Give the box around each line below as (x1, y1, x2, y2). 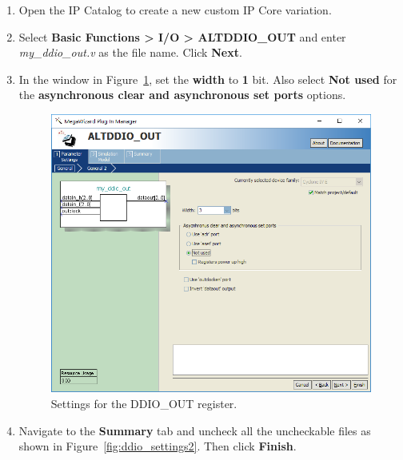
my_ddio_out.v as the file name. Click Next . (18, 44, 242, 61)
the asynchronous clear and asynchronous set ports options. (18, 86, 346, 103)
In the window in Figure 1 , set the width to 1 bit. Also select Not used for (18, 70, 397, 87)
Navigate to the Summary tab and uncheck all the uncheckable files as (18, 422, 371, 438)
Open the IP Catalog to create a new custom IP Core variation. (18, 2, 332, 18)
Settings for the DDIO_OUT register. (50, 395, 237, 412)
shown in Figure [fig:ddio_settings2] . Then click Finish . (18, 438, 297, 454)
